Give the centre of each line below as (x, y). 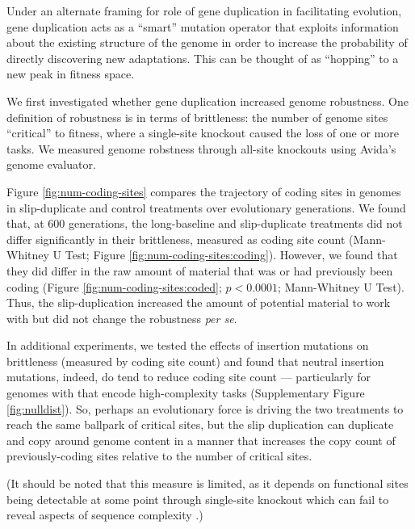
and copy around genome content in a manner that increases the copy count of (201, 440)
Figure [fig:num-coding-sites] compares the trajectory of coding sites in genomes (204, 191)
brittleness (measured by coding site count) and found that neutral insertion (195, 361)
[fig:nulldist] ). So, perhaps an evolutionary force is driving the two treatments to (205, 408)
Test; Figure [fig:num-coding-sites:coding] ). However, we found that (231, 255)
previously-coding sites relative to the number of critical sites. (159, 456)
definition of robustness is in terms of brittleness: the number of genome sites (197, 117)
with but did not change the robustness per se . (122, 318)
